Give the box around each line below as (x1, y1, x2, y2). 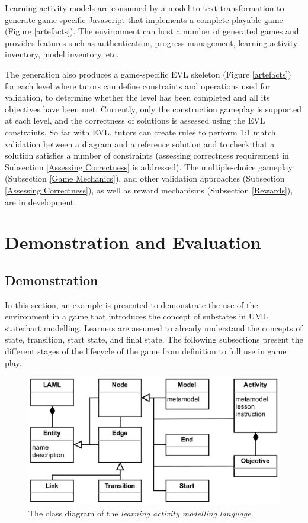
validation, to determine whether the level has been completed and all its (5, 91, 270, 104)
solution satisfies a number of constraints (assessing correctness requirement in (5, 149, 289, 162)
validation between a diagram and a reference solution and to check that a (5, 137, 275, 150)
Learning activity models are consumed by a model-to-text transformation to (5, 2, 284, 14)
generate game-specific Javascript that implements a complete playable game (5, 13, 283, 25)
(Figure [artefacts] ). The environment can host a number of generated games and (5, 25, 299, 37)
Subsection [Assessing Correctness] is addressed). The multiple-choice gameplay (5, 160, 293, 173)
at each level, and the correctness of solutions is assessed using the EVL (5, 114, 265, 127)
